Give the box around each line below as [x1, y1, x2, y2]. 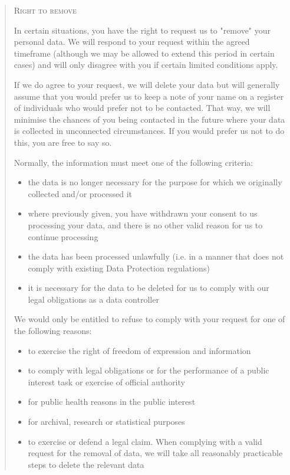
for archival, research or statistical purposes [28, 415, 185, 428]
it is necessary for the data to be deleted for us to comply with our [28, 281, 269, 294]
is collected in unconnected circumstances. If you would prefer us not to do [14, 125, 285, 137]
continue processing [28, 230, 98, 243]
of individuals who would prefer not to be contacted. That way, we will [14, 101, 271, 114]
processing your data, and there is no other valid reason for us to [28, 218, 263, 231]
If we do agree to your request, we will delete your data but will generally [14, 78, 280, 90]
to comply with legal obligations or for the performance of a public [28, 364, 269, 376]
